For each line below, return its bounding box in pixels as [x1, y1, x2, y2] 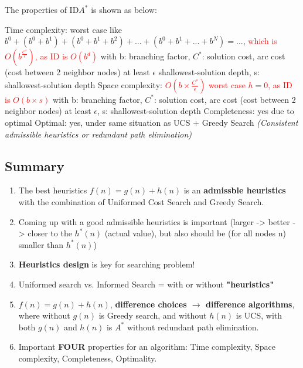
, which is [243, 35, 277, 47]
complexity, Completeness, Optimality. [18, 352, 157, 364]
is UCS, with [236, 309, 282, 322]
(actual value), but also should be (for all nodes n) [104, 227, 286, 239]
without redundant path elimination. [127, 320, 259, 333]
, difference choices [110, 297, 187, 310]
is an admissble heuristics [183, 184, 286, 196]
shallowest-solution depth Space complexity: [5, 78, 162, 91]
